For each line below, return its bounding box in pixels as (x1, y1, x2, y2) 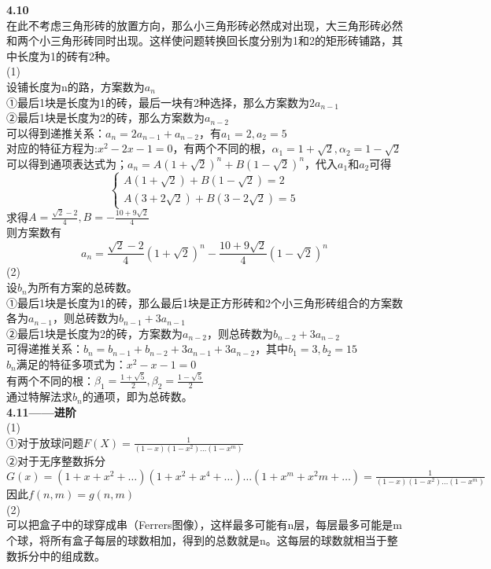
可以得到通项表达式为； (6, 155, 127, 171)
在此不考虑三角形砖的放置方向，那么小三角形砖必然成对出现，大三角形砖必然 (6, 17, 403, 33)
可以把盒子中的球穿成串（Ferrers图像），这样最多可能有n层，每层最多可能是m (6, 516, 402, 533)
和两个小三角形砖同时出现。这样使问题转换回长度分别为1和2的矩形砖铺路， (6, 32, 392, 49)
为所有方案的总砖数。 (27, 279, 138, 296)
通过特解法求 (6, 388, 72, 405)
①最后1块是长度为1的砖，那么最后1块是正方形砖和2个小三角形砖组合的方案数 (6, 294, 403, 310)
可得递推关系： (6, 340, 83, 357)
